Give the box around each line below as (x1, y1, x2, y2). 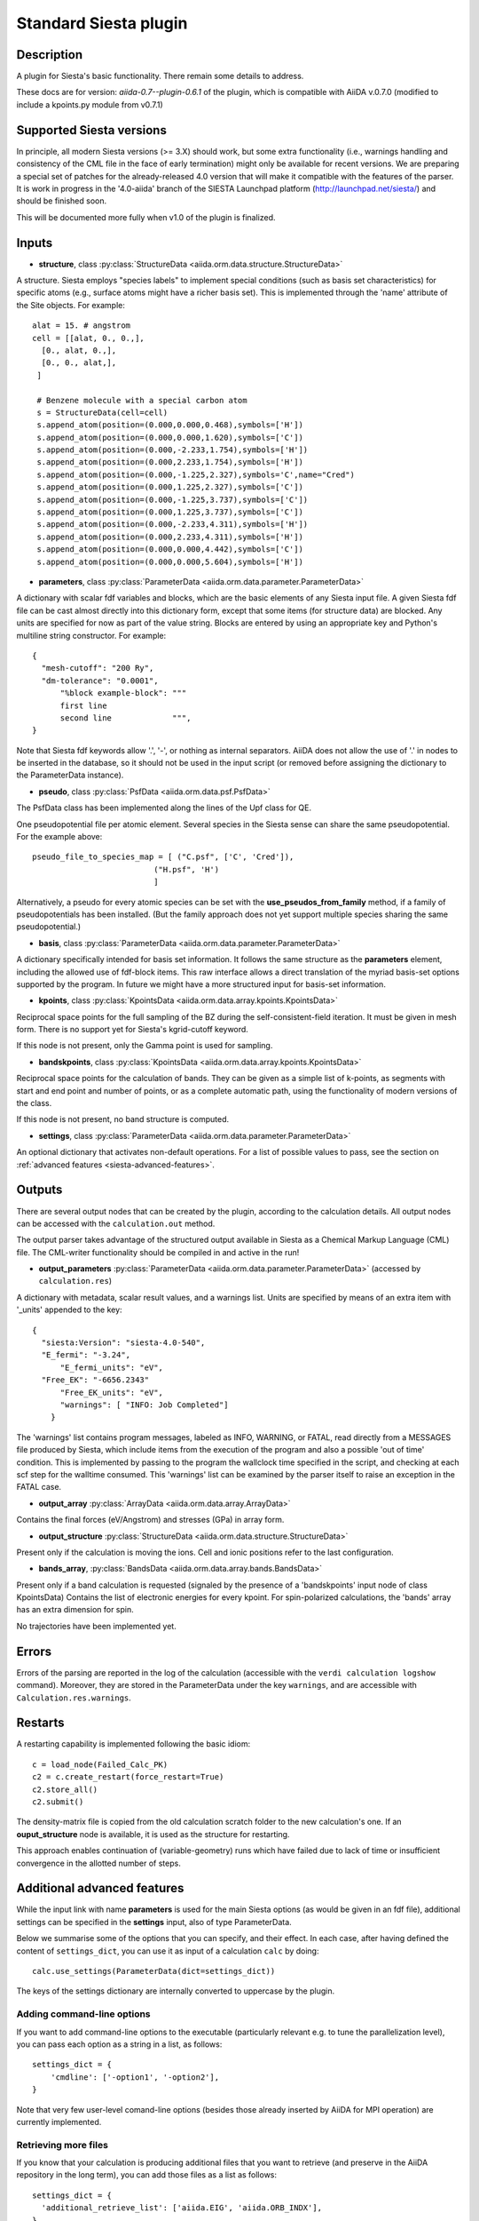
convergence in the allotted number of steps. (16, 1858, 181, 1868)
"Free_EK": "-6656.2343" (41, 1375, 150, 1385)
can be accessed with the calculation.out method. (16, 1218, 216, 1229)
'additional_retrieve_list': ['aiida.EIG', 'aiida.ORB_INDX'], (41, 2203, 323, 2213)
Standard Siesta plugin (16, 13, 188, 33)
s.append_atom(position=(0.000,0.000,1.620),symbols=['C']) (36, 432, 303, 442)
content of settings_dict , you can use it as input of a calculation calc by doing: (16, 1946, 319, 1956)
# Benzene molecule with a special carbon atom (36, 395, 247, 405)
